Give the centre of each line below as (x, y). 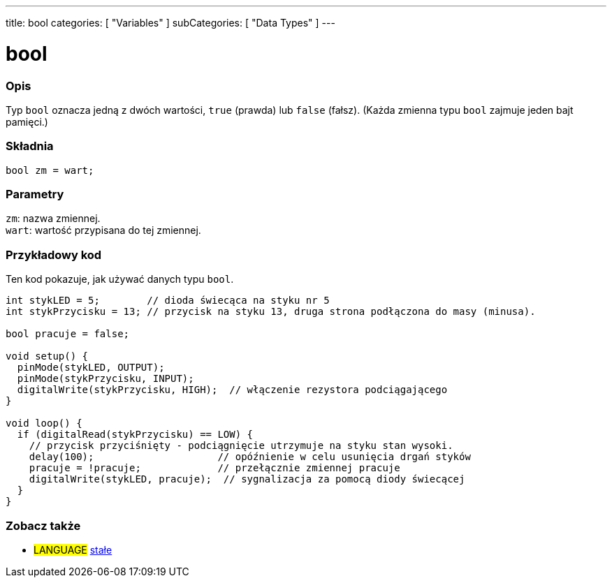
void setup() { (47, 356)
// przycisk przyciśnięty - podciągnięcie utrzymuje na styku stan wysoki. (241, 446)
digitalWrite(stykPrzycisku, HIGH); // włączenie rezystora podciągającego (232, 390)
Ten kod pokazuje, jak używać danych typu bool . (120, 279)
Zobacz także (43, 525)
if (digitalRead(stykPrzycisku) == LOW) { (135, 435)
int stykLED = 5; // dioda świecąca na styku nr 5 (168, 301)
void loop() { (44, 423)
